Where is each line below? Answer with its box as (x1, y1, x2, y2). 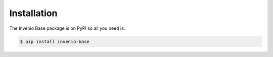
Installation (9, 8, 58, 19)
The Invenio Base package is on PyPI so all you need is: (9, 25, 125, 31)
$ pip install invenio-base (20, 38, 89, 44)
